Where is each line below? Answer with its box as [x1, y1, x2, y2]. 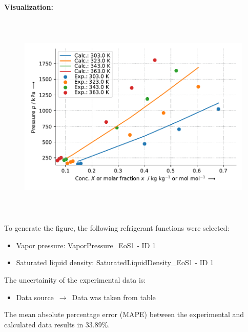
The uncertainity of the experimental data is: [4, 274, 146, 285]
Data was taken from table [72, 291, 156, 302]
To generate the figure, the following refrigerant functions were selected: [4, 223, 230, 233]
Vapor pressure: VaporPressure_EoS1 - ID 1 [16, 239, 156, 250]
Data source [16, 291, 54, 302]
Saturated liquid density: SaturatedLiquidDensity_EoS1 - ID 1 [16, 257, 214, 268]
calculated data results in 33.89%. [4, 319, 110, 329]
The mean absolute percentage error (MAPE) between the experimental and [4, 309, 244, 320]
